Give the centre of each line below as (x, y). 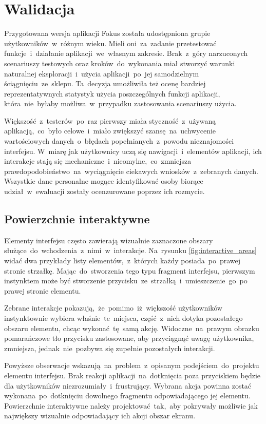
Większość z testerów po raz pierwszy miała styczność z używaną (110, 120)
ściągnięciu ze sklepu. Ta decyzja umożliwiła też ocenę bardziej (105, 83)
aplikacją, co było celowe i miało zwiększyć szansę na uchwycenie (110, 131)
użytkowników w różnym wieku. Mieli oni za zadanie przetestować (110, 43)
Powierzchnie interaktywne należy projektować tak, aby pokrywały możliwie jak (131, 405)
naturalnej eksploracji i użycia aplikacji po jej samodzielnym (102, 73)
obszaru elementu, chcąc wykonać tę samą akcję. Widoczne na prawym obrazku (132, 328)
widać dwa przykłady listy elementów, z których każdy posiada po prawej (122, 261)
